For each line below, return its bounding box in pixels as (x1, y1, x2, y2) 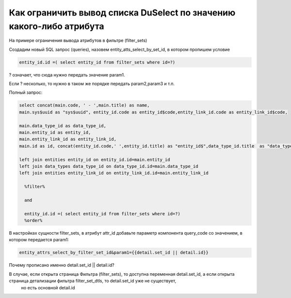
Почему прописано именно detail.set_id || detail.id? (9, 262, 114, 268)
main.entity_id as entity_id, (19, 130, 91, 135)
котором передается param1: (9, 237, 69, 243)
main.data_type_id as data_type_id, (19, 123, 107, 128)
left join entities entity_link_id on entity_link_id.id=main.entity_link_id (19, 170, 209, 176)
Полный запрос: (9, 89, 43, 95)
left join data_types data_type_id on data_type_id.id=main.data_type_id (19, 164, 198, 169)
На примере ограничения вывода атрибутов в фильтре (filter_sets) (9, 38, 147, 44)
